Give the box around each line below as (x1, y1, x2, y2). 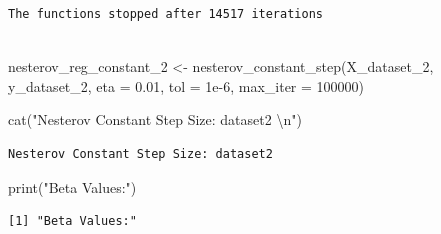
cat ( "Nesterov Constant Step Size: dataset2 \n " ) (8, 109, 302, 130)
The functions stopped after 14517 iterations (8, 7, 323, 21)
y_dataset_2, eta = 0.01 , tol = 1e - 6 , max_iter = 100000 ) (8, 75, 365, 96)
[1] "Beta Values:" (8, 214, 137, 229)
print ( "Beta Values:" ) (8, 176, 137, 197)
